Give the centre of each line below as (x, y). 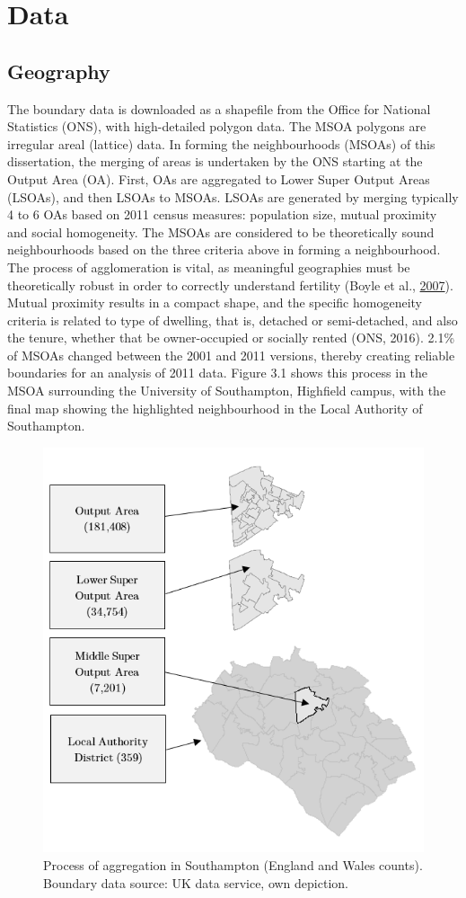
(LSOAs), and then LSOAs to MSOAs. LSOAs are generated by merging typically (233, 196)
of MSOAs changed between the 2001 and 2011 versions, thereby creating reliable (231, 355)
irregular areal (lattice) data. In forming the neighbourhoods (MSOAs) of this (221, 143)
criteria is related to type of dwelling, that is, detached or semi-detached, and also (233, 320)
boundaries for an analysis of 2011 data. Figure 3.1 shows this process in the (218, 373)
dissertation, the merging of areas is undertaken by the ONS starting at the (215, 161)
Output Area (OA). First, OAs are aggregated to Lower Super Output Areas (219, 178)
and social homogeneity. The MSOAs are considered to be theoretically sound (221, 231)
